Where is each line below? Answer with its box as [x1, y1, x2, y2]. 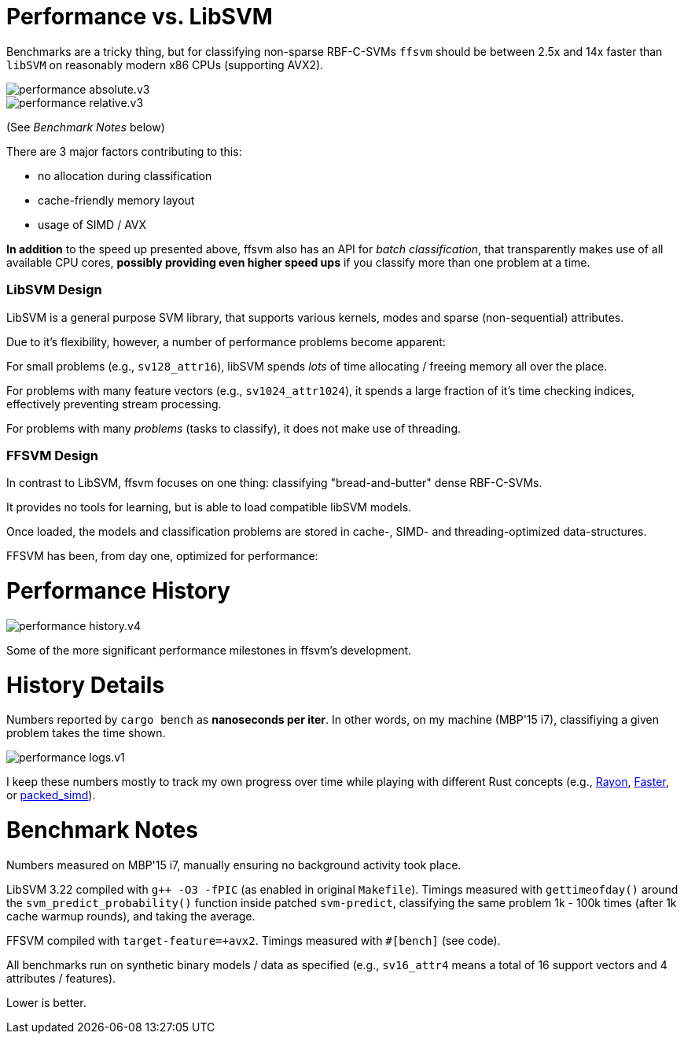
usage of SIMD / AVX [38, 217, 147, 231]
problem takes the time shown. [6, 726, 166, 740]
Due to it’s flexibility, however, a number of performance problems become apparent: [6, 334, 446, 349]
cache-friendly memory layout [38, 193, 195, 207]
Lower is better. [6, 995, 86, 1009]
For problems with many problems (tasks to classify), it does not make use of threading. [6, 421, 461, 435]
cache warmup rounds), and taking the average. [6, 909, 256, 923]
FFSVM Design [6, 447, 98, 463]
